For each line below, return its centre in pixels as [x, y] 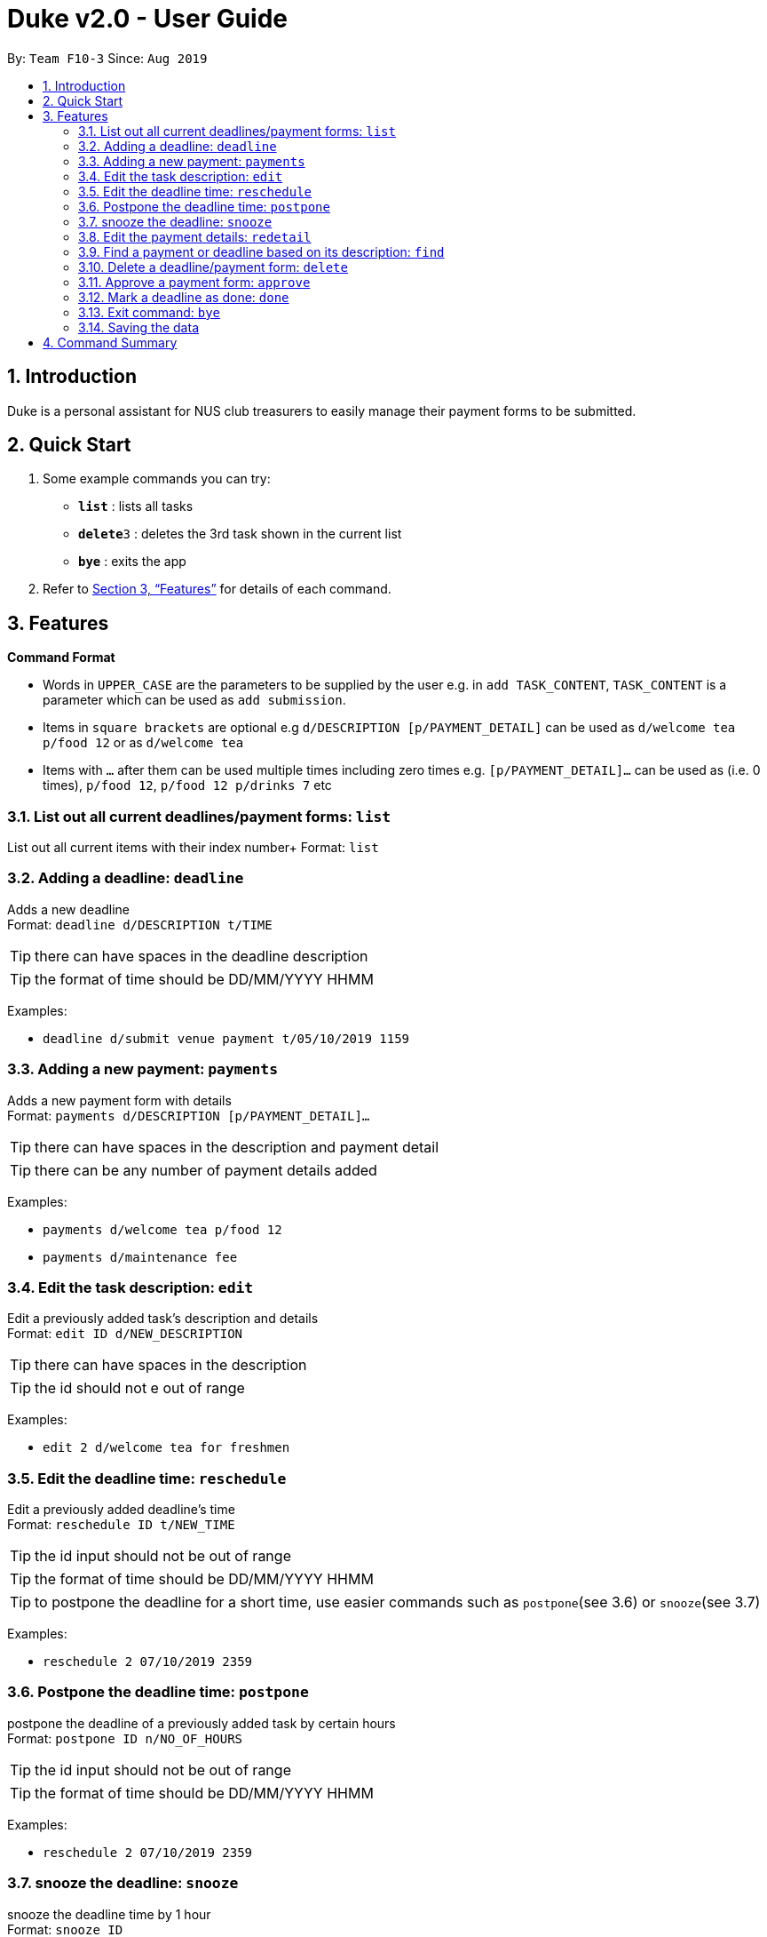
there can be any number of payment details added [206, 1170]
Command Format [61, 658]
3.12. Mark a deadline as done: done [184, 297]
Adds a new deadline [69, 909]
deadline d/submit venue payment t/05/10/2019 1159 [226, 1038]
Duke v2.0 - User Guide [148, 19]
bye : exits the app [132, 562]
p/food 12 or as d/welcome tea [143, 743]
